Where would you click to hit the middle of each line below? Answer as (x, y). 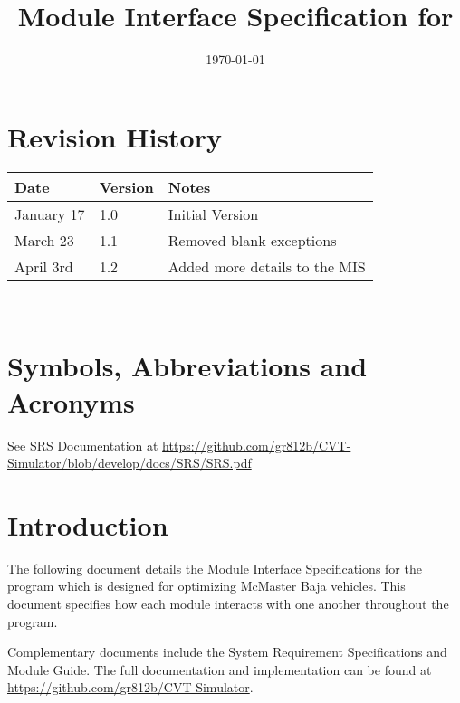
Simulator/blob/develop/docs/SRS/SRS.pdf (129, 463)
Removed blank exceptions (252, 240)
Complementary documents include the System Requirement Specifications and (227, 652)
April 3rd (44, 266)
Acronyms (71, 401)
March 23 (44, 240)
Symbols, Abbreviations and (187, 366)
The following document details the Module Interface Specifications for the (215, 568)
